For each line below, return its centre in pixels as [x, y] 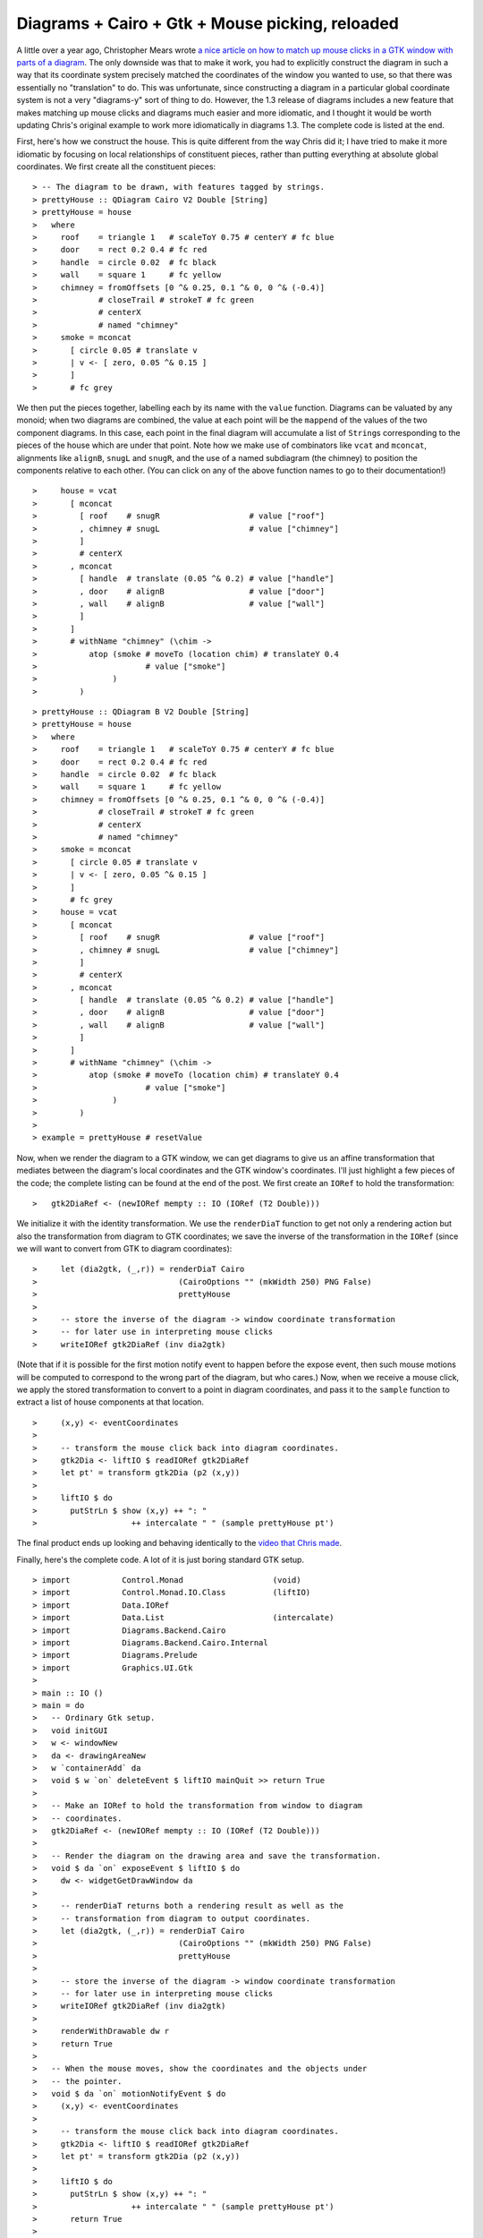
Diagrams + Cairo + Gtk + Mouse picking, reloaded [208, 23]
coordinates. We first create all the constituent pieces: [116, 167]
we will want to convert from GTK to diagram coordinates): [124, 1249]
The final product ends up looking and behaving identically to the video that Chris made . [179, 1543]
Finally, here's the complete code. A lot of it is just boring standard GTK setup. [160, 1559]
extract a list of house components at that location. [110, 1402]
